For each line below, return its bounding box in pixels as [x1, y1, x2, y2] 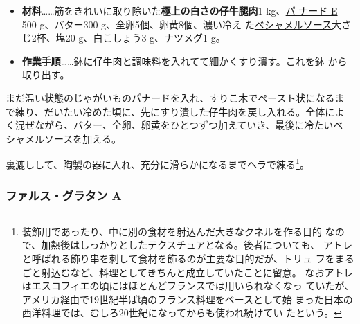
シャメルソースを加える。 [6, 131, 121, 145]
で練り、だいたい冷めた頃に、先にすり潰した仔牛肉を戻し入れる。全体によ [6, 104, 345, 118]
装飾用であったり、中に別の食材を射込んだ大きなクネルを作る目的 [21, 224, 323, 238]
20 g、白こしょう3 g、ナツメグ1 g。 [65, 30, 226, 45]
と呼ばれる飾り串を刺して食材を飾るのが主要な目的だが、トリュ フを [21, 251, 335, 265]
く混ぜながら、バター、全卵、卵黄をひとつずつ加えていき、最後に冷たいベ [6, 118, 343, 132]
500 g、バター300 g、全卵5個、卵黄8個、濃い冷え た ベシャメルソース [21, 17, 332, 31]
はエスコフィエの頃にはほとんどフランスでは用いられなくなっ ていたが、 [21, 278, 354, 293]
